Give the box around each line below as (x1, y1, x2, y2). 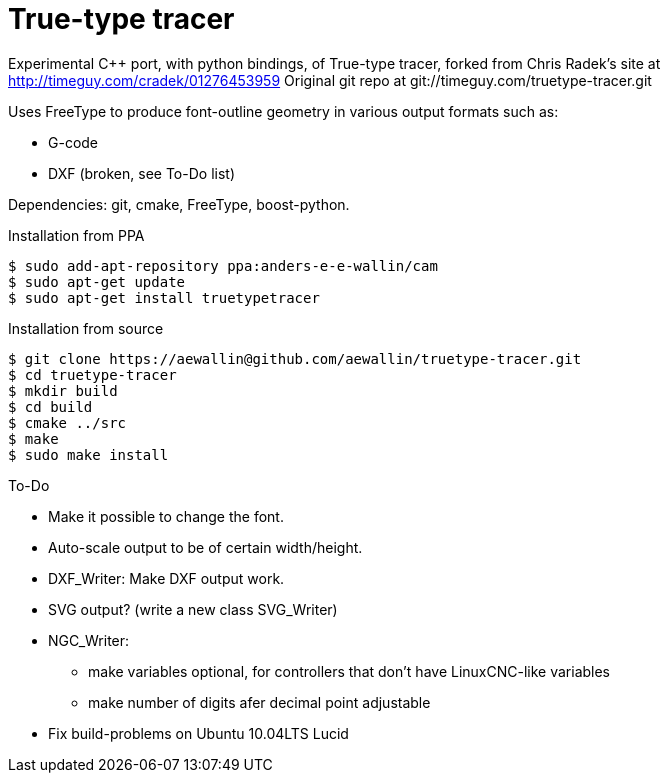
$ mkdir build (8, 382, 118, 399)
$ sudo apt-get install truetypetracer (8, 289, 320, 306)
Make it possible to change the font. (48, 507, 284, 525)
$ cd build (8, 398, 93, 415)
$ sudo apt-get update (8, 273, 186, 290)
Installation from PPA (8, 226, 145, 244)
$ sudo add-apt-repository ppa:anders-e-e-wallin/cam (8, 257, 438, 274)
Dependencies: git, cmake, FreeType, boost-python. (8, 195, 350, 213)
